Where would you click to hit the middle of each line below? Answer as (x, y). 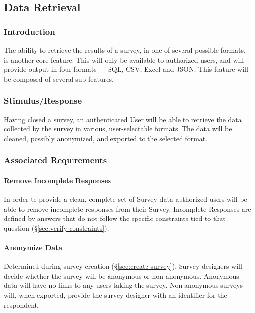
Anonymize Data (33, 247)
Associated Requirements (55, 160)
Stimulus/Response (43, 101)
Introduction (30, 31)
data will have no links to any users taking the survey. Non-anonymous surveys (124, 285)
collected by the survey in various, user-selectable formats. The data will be (118, 129)
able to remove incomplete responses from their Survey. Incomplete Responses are (127, 208)
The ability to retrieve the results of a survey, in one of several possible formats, (125, 50)
